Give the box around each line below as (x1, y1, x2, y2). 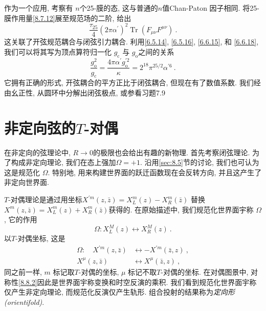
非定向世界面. (4, 177, 49, 187)
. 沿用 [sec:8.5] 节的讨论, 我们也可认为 (140, 157, 259, 168)
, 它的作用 (4, 214, 37, 225)
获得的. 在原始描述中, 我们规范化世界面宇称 (108, 204, 254, 214)
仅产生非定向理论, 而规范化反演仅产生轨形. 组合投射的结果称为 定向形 (4, 286, 235, 297)
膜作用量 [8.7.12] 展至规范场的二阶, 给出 (4, 12, 131, 23)
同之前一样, (4, 267, 42, 277)
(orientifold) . (4, 296, 45, 307)
